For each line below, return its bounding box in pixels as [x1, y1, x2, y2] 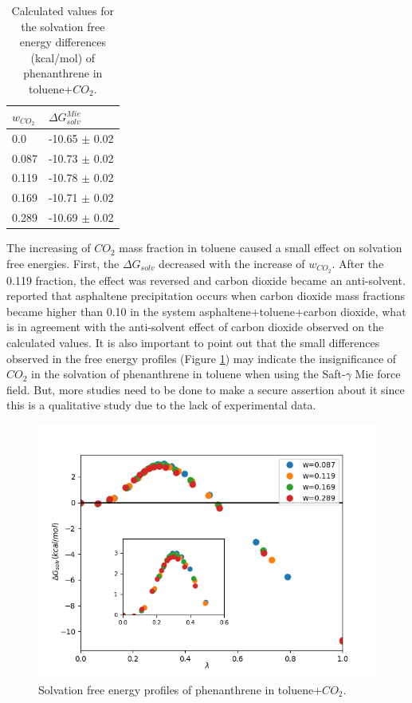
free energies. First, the [6, 255, 120, 271]
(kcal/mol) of [30, 49, 96, 65]
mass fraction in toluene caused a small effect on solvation [119, 239, 402, 256]
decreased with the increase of [159, 255, 305, 271]
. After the [332, 255, 384, 271]
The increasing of [6, 239, 91, 256]
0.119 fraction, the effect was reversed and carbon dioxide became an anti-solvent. [6, 271, 406, 288]
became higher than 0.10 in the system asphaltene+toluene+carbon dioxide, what [6, 302, 406, 319]
